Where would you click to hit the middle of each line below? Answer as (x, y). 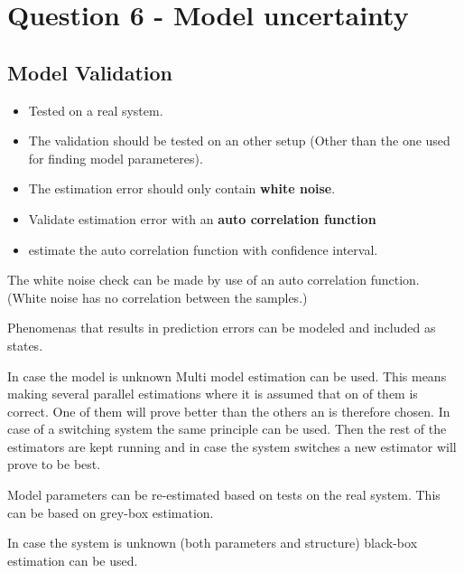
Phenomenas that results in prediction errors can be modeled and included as (222, 328)
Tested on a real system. (96, 110)
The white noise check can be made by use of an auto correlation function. (213, 280)
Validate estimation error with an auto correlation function (202, 218)
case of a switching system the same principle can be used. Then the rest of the (227, 429)
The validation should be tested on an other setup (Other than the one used (239, 141)
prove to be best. (54, 464)
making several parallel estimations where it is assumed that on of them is (213, 394)
